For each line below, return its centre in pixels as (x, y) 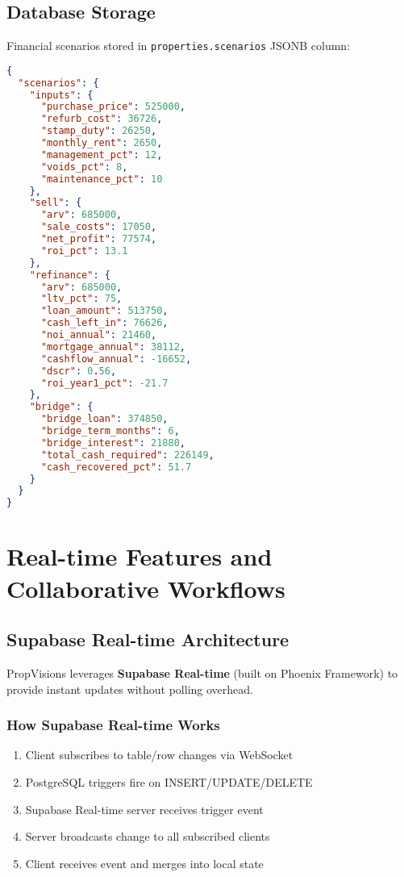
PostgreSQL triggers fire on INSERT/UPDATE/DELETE (169, 782)
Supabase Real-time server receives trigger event (144, 809)
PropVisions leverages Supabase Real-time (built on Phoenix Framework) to (202, 673)
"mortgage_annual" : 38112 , (113, 347)
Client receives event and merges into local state (144, 863)
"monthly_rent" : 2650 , (102, 143)
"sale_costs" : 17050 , (99, 227)
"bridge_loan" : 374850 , (104, 419)
